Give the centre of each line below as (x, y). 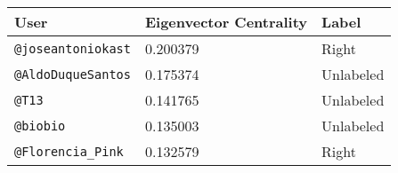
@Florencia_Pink (69, 151)
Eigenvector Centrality (226, 22)
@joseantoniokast (73, 48)
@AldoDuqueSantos (73, 74)
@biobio (40, 126)
